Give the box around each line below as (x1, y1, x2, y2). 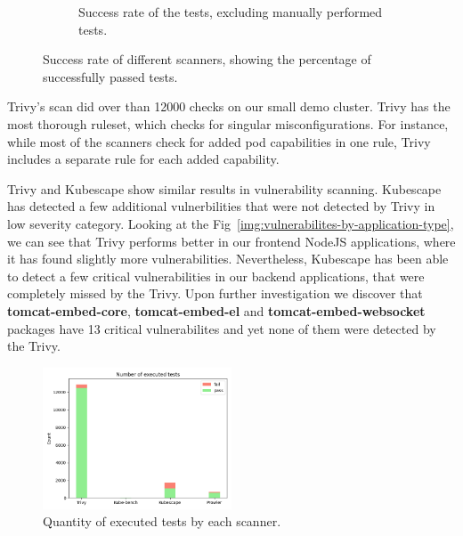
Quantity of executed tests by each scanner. (43, 512, 281, 531)
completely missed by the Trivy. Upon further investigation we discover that (7, 284, 423, 303)
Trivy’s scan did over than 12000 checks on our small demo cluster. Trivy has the (7, 97, 451, 116)
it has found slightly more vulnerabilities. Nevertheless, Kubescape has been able (7, 249, 449, 268)
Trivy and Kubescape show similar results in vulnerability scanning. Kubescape (7, 179, 442, 198)
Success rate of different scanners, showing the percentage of (43, 50, 371, 69)
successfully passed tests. (43, 67, 178, 85)
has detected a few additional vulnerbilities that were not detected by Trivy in (7, 197, 435, 215)
